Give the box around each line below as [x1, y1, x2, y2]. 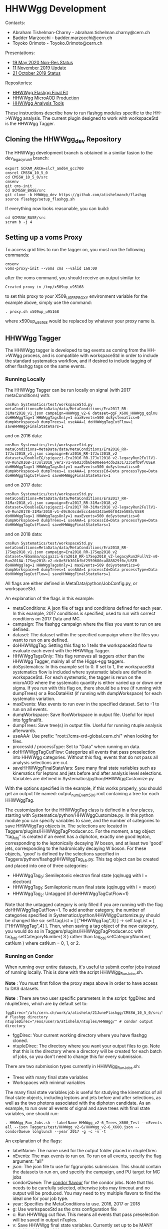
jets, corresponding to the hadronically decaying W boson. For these [5, 845, 146, 851]
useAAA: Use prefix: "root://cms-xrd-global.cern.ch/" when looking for [12, 733, 158, 739]
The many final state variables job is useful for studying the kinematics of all [5, 1089, 162, 1095]
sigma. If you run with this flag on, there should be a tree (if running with [12, 685, 161, 691]
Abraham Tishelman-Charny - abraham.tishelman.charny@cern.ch [12, 29, 150, 35]
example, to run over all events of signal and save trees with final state [5, 1105, 150, 1111]
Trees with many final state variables [12, 1074, 88, 1080]
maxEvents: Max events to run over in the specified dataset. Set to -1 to [12, 701, 159, 707]
